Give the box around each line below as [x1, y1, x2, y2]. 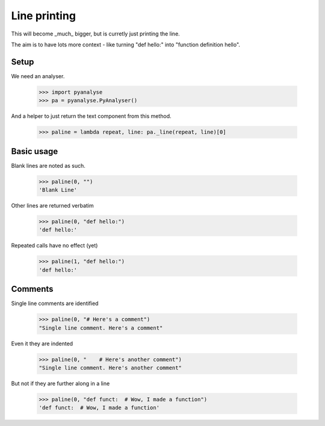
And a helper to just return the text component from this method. [11, 113, 172, 120]
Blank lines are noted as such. [11, 162, 85, 169]
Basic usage [11, 146, 58, 156]
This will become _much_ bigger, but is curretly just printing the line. [11, 30, 180, 37]
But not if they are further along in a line [11, 380, 110, 387]
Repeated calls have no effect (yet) [11, 242, 98, 249]
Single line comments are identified [11, 300, 99, 307]
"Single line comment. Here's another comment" [39, 365, 182, 371]
